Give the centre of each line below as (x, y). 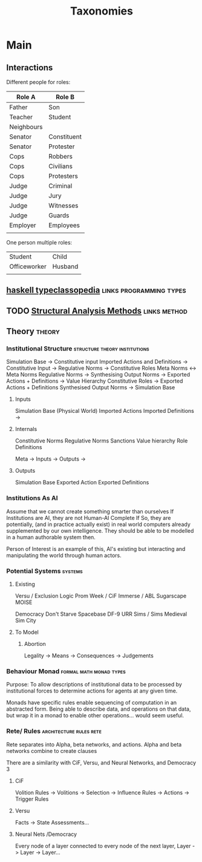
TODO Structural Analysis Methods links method (97, 311)
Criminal (60, 186)
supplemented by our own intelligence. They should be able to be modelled (100, 530)
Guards (59, 215)
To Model (27, 632)
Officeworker (28, 266)
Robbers (60, 156)
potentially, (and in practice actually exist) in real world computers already (98, 524)
